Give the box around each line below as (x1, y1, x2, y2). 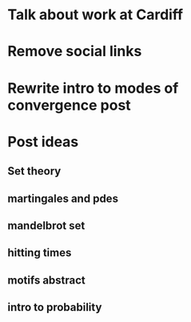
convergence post (7, 96, 131, 114)
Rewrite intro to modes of (7, 78, 179, 97)
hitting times (7, 246, 72, 260)
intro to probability (7, 300, 102, 314)
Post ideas (7, 132, 79, 151)
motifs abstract (7, 273, 86, 287)
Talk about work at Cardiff (7, 6, 184, 24)
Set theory (7, 164, 62, 178)
